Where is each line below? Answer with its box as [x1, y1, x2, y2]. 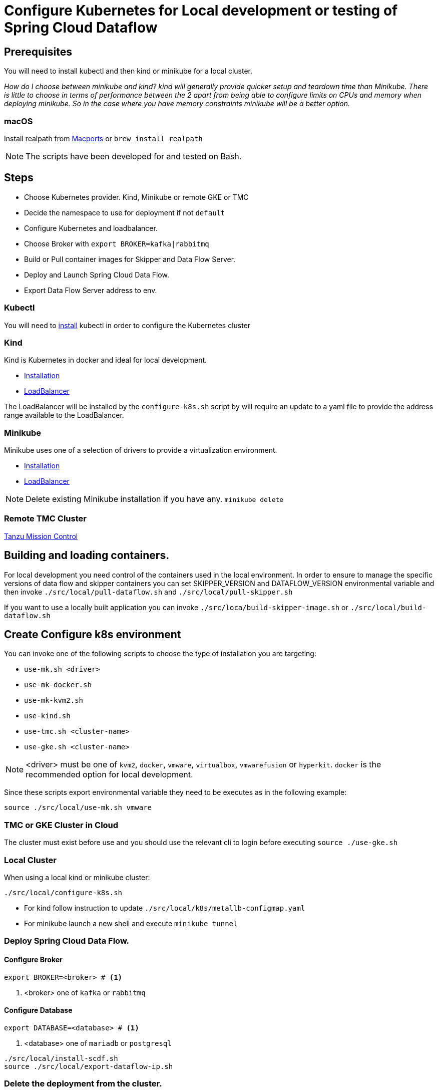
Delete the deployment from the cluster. [4, 1078, 162, 1089]
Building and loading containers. [4, 549, 170, 562]
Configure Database [4, 1006, 73, 1015]
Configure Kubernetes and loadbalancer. [24, 223, 158, 232]
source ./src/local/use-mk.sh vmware [4, 803, 152, 812]
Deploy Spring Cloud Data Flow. [4, 936, 130, 946]
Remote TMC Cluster [4, 513, 87, 524]
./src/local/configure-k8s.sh [4, 888, 123, 897]
